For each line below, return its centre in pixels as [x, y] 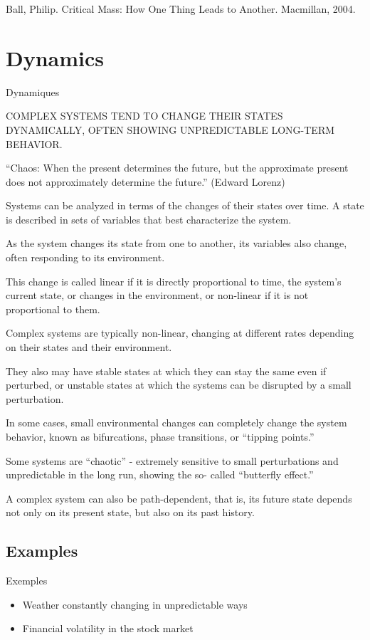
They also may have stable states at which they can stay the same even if [166, 371]
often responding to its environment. [85, 257]
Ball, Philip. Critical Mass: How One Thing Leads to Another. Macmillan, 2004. [181, 9]
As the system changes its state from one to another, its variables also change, [176, 243]
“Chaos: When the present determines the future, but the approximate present [177, 168]
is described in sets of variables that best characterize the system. [149, 219]
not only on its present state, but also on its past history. [130, 512]
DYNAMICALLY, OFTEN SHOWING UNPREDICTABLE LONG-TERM [170, 129]
